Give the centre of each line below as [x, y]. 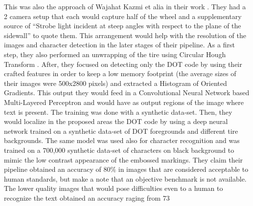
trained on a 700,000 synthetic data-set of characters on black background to [119, 150]
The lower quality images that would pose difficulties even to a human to [114, 188]
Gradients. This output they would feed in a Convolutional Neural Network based [127, 93]
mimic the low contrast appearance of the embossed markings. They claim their [124, 159]
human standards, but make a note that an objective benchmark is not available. [125, 178]
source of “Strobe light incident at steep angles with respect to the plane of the [123, 26]
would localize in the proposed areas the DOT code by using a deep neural [116, 121]
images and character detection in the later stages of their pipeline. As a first [119, 45]
